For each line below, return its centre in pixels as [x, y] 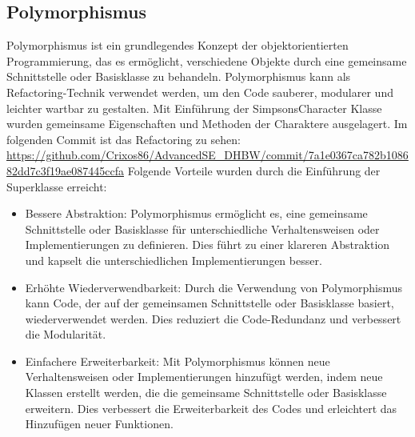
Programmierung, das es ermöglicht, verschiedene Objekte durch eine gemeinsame [207, 60]
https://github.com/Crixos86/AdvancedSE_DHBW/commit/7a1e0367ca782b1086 [207, 155]
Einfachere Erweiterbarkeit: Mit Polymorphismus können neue [178, 361]
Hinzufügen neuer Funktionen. [99, 424]
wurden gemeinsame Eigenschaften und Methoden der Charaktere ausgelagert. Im [207, 124]
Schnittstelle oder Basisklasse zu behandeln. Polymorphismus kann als [179, 76]
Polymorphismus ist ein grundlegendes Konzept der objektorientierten [178, 45]
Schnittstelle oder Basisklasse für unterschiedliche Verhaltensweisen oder [202, 229]
